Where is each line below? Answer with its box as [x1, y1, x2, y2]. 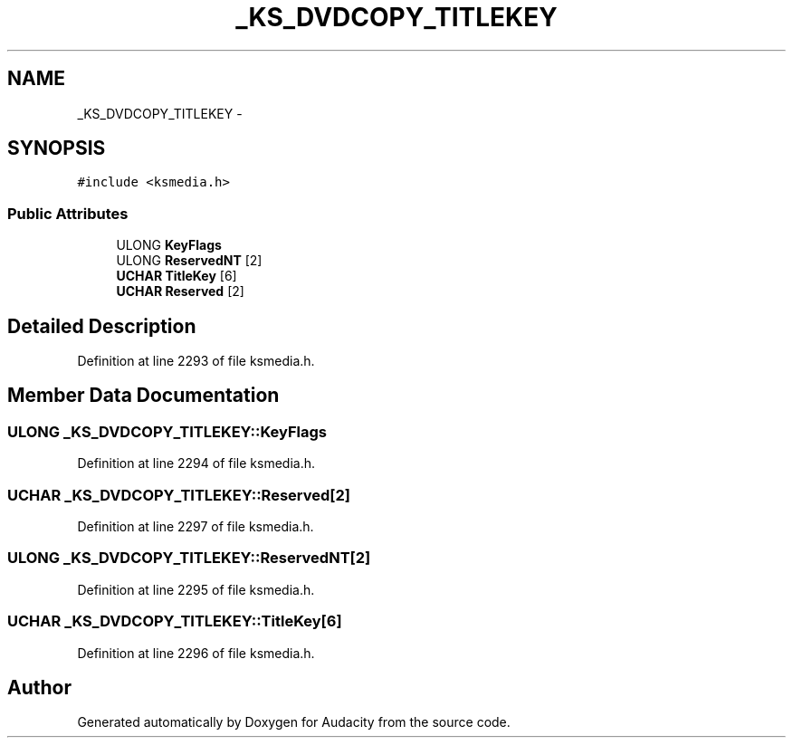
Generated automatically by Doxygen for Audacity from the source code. [77, 714, 511, 731]
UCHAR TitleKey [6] [116, 268, 237, 284]
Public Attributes [7, 204, 129, 223]
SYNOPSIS [7, 137, 106, 160]
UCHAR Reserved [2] [116, 283, 244, 300]
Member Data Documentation [7, 384, 280, 407]
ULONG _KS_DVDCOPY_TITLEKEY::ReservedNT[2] [7, 549, 371, 568]
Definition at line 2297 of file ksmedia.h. [77, 519, 314, 534]
